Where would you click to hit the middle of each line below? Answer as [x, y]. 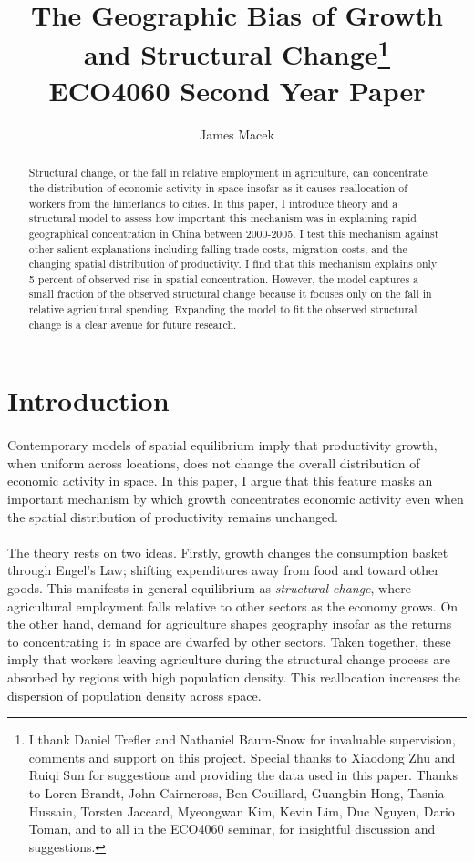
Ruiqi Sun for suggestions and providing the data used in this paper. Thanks [243, 775]
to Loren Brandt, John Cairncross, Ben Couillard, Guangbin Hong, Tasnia [237, 792]
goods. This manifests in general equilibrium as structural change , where [209, 587]
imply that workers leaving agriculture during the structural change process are [229, 659]
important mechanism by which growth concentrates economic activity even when [236, 498]
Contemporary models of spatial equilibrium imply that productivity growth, [222, 445]
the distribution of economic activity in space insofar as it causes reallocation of [218, 187]
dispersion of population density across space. [134, 695]
